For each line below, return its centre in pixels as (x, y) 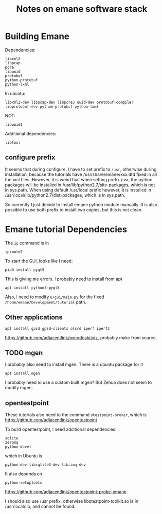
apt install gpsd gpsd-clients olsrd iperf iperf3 (57, 328)
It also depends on (24, 474)
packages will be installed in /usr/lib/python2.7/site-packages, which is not (80, 185)
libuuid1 (14, 124)
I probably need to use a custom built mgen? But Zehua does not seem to (79, 382)
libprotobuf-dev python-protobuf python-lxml (52, 106)
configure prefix (30, 158)
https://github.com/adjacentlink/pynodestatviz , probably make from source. (81, 338)
